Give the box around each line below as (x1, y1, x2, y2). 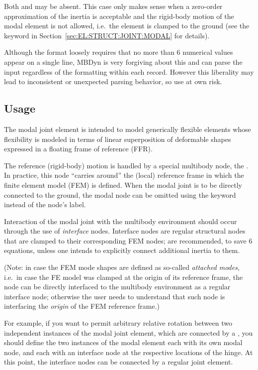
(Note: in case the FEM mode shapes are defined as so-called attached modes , (4, 262, 240, 272)
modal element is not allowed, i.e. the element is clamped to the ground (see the (4, 20, 250, 31)
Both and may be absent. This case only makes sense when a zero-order (4, 1, 223, 11)
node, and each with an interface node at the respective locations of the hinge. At (4, 347, 253, 357)
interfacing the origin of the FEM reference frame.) (4, 301, 160, 311)
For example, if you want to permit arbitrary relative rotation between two (4, 318, 232, 328)
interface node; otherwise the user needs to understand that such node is (4, 291, 225, 301)
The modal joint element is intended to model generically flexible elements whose (4, 123, 251, 134)
